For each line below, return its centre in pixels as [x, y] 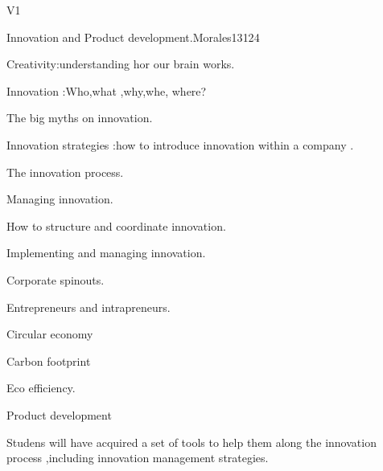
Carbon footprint [49, 360]
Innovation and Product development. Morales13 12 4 [133, 37]
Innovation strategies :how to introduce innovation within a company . [180, 144]
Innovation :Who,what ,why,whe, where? [107, 90]
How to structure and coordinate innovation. [116, 225]
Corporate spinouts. [56, 279]
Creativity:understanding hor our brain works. [121, 64]
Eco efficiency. [41, 388]
